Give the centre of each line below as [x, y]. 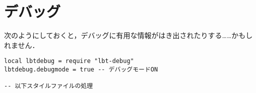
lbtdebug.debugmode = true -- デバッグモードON [81, 69]
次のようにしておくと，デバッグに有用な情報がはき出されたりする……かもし [129, 35]
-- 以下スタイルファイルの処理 [49, 86]
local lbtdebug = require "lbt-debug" [69, 61]
